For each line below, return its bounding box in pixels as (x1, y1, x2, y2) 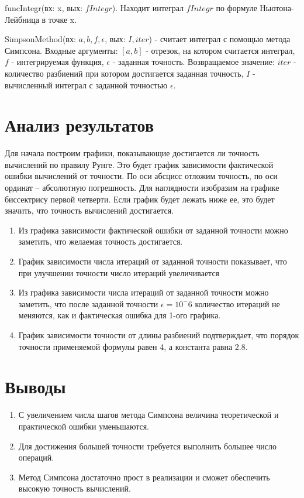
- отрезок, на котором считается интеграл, (146, 44, 295, 56)
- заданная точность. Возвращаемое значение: (112, 56, 275, 68)
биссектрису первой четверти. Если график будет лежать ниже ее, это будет (5, 193, 275, 205)
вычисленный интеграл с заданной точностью (5, 78, 168, 91)
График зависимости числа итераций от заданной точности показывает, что (18, 255, 287, 267)
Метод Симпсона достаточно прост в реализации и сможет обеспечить (18, 470, 270, 483)
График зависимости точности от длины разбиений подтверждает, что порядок (18, 329, 299, 341)
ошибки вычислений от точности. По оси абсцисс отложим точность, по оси (5, 170, 278, 182)
